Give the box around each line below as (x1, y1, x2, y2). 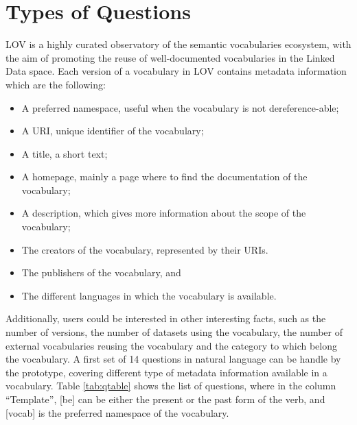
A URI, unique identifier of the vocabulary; (21, 123, 204, 138)
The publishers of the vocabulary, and (21, 265, 181, 280)
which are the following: (5, 77, 106, 91)
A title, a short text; (21, 146, 108, 160)
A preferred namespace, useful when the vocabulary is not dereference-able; (21, 100, 339, 114)
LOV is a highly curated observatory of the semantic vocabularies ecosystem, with (5, 37, 352, 51)
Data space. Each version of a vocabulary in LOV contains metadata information (5, 64, 347, 78)
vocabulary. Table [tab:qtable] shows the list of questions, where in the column (5, 378, 336, 393)
